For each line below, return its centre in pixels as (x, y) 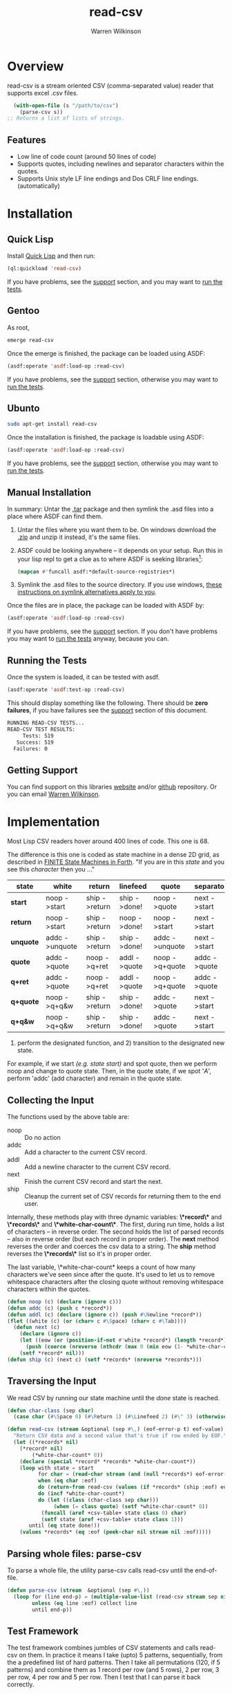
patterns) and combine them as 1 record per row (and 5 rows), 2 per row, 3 (113, 1670)
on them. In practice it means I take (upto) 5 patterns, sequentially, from (121, 1655)
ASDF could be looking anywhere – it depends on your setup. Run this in (120, 550)
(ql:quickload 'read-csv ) (44, 269)
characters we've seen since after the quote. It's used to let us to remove (111, 1274)
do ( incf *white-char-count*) (81, 1494)
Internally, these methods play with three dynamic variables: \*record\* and (115, 1216)
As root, (18, 327)
